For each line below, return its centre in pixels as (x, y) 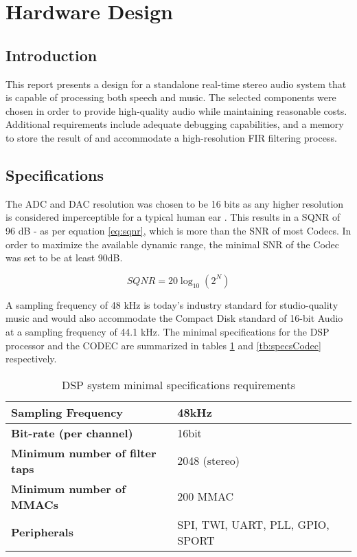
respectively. (31, 359)
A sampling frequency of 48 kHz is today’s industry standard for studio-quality (172, 304)
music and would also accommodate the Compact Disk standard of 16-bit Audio (174, 318)
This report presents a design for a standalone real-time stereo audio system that (176, 84)
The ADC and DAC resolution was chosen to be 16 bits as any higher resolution (175, 203)
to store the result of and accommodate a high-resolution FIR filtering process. (171, 137)
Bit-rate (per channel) (72, 433)
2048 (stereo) (209, 461)
